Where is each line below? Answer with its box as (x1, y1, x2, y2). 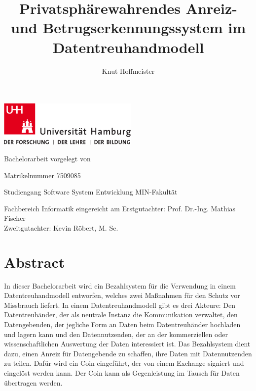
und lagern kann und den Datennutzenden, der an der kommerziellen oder (4, 329, 228, 339)
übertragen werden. (4, 377, 63, 388)
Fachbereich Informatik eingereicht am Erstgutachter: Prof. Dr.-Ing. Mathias (4, 203, 236, 213)
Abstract (4, 251, 65, 272)
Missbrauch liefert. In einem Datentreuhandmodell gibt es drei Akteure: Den (4, 299, 236, 310)
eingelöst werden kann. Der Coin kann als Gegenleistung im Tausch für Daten (4, 367, 240, 378)
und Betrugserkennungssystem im (11, 17, 246, 38)
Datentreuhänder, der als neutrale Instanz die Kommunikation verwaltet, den (4, 309, 238, 320)
